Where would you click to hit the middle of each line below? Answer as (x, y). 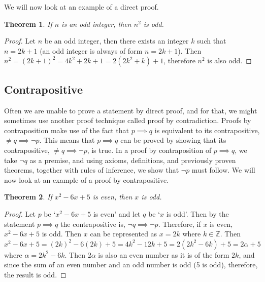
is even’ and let (117, 213)
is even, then (112, 197)
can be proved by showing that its (173, 140)
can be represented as (124, 234)
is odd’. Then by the (197, 213)
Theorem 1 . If (28, 24)
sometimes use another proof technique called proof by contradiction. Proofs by (128, 120)
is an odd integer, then (96, 24)
